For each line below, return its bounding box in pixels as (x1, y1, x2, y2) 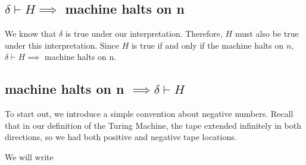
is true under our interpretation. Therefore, (65, 27, 223, 40)
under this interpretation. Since (5, 39, 119, 51)
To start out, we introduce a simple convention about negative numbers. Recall (5, 107, 293, 120)
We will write (5, 150, 54, 163)
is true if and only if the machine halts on (131, 39, 284, 51)
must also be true (235, 27, 299, 40)
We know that (5, 27, 57, 40)
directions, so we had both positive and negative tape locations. (5, 131, 237, 143)
